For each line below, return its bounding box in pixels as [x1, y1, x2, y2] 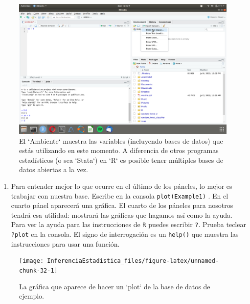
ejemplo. [19, 291, 44, 301]
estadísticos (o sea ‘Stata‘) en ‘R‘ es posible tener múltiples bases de [19, 154, 223, 165]
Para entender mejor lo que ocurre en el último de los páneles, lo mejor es [11, 180, 232, 191]
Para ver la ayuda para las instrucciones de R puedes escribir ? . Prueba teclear [11, 219, 246, 229]
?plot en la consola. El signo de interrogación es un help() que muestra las [11, 229, 239, 239]
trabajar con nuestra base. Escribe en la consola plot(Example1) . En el [11, 190, 228, 201]
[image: [19, 257, 44, 265]
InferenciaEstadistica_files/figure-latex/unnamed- [47, 257, 219, 265]
